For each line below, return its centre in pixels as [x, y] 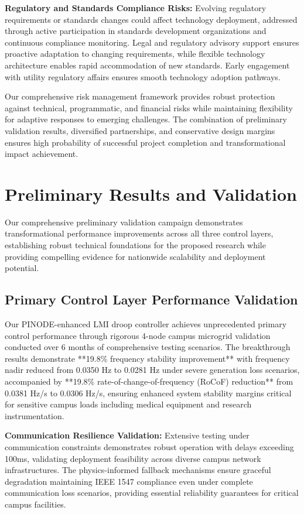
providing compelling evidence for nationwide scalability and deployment [135, 256]
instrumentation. [35, 415]
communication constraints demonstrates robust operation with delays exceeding [149, 446]
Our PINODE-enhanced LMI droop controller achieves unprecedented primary [146, 324]
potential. [22, 268]
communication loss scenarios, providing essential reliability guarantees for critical [152, 493]
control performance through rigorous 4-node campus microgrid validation [138, 335]
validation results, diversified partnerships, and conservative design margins [140, 130]
